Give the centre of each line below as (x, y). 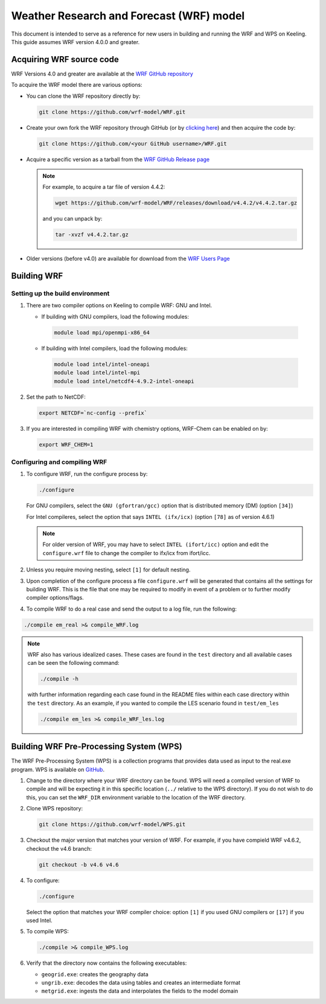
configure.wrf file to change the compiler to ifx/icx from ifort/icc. (126, 553)
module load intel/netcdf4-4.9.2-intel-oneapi (124, 381)
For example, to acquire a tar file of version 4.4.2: (104, 187)
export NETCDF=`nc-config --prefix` (93, 413)
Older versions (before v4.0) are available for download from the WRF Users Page (128, 259)
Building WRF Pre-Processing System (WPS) (97, 747)
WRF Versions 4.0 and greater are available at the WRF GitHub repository (102, 74)
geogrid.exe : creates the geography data (95, 974)
